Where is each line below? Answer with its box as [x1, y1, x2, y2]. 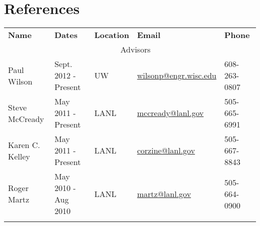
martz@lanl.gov [137, 187, 191, 199]
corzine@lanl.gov [137, 144, 195, 156]
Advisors [120, 43, 150, 55]
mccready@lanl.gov [137, 107, 204, 119]
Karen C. [8, 138, 40, 150]
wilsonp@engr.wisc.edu [137, 69, 216, 81]
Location [94, 29, 129, 41]
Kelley [8, 150, 30, 162]
